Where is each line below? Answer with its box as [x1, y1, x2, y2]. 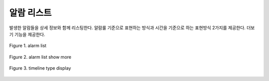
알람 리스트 [9, 7, 52, 18]
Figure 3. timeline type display [9, 65, 71, 71]
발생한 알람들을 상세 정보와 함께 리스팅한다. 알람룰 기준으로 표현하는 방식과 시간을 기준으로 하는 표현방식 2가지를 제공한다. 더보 [9, 25, 255, 31]
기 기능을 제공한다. [9, 31, 45, 37]
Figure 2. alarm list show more [9, 54, 72, 60]
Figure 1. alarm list [9, 42, 47, 49]
